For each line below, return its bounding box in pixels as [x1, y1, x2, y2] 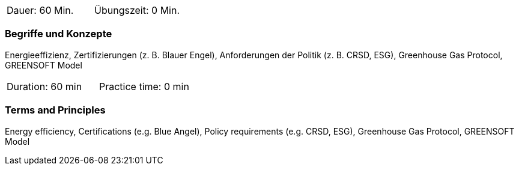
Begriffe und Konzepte [5, 28, 112, 40]
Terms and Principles [5, 104, 106, 117]
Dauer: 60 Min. [7, 4, 74, 16]
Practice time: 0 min [99, 80, 189, 93]
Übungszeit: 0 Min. [94, 4, 180, 16]
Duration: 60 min [7, 80, 82, 93]
